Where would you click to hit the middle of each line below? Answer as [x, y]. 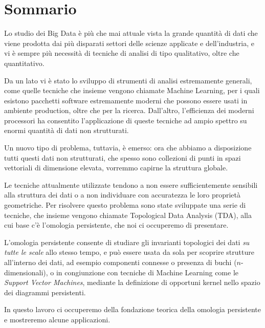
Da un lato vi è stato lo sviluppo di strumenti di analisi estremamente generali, [128, 80]
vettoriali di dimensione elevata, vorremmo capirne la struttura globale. [116, 168]
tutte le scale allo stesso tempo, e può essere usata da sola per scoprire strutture [129, 252]
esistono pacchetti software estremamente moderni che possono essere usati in [126, 100]
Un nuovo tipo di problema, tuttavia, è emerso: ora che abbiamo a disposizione [128, 148]
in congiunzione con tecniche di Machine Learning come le [147, 272]
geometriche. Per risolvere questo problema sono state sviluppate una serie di [125, 205]
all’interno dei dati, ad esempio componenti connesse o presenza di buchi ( [120, 262]
